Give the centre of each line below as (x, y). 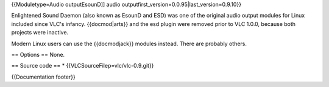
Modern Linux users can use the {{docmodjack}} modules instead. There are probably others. (129, 43)
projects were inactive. (40, 33)
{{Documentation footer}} (43, 77)
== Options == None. (38, 54)
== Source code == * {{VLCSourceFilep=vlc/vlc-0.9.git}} (83, 66)
